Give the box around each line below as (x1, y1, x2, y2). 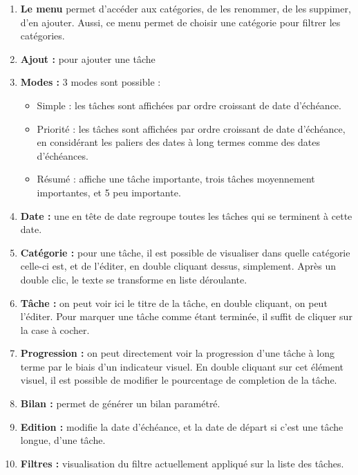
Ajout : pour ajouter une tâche (20, 51, 156, 66)
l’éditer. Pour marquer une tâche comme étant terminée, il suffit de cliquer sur (20, 309, 352, 324)
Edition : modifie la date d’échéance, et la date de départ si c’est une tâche (20, 419, 343, 434)
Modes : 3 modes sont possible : (20, 75, 161, 89)
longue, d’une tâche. (20, 433, 106, 447)
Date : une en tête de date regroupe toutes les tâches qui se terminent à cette (20, 208, 352, 223)
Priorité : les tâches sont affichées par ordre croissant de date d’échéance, (37, 121, 346, 136)
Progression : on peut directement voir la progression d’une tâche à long (20, 346, 335, 360)
